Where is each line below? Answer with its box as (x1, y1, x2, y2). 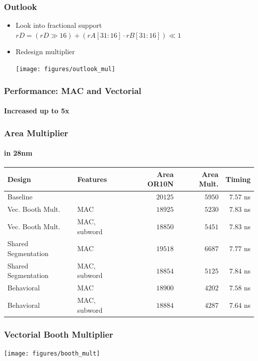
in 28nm (4, 148, 33, 158)
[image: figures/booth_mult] (4, 350, 100, 358)
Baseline (7, 191, 33, 202)
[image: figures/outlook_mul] (15, 66, 116, 73)
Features (77, 174, 107, 184)
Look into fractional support (15, 20, 102, 30)
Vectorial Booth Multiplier (4, 328, 114, 340)
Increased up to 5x (4, 105, 69, 116)
